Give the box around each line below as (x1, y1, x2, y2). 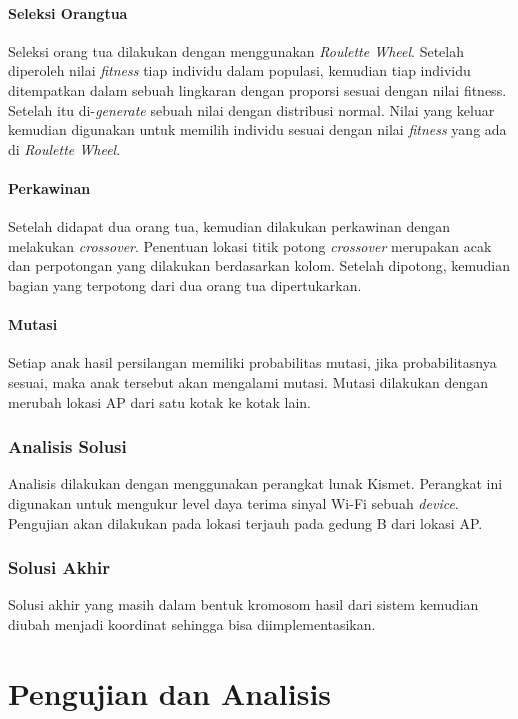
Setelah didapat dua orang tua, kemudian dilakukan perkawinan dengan (8, 216, 450, 237)
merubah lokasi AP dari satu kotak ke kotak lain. (8, 391, 312, 412)
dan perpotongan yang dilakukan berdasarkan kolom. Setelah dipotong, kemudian (8, 255, 510, 276)
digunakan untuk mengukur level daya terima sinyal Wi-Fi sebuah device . (8, 492, 459, 513)
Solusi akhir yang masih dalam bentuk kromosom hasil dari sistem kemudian (8, 594, 479, 615)
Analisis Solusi (8, 434, 127, 459)
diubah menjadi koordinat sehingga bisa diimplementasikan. (8, 613, 376, 634)
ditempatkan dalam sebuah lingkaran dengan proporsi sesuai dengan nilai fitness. (8, 79, 507, 100)
